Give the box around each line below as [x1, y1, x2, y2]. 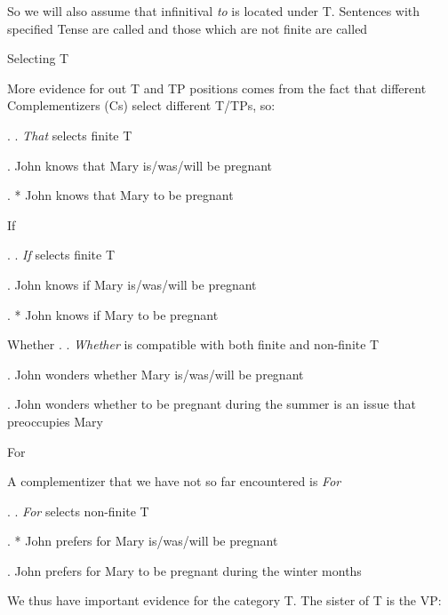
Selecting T [7, 49, 69, 68]
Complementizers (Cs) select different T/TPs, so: [7, 96, 276, 115]
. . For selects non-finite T [7, 501, 149, 520]
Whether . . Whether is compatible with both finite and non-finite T [7, 335, 380, 354]
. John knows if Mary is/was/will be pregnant [7, 275, 257, 293]
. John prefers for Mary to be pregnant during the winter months [7, 561, 362, 579]
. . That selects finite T [7, 125, 132, 144]
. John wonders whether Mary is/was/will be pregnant [7, 364, 304, 383]
